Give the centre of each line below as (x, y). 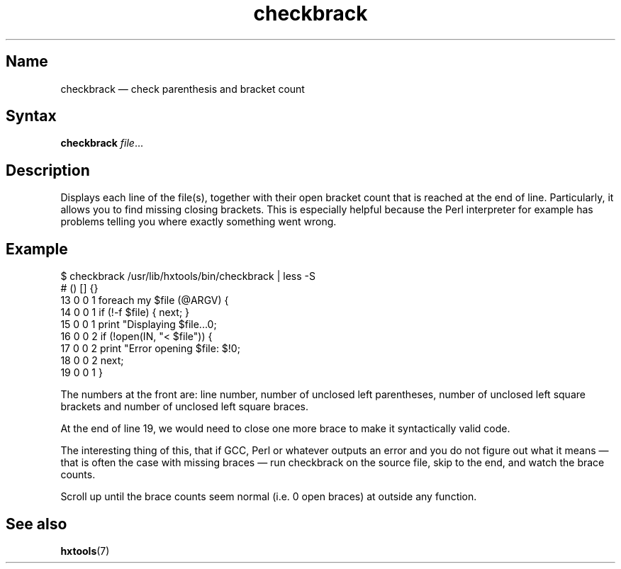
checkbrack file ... (102, 143)
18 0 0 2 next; (92, 361)
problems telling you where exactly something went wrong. (198, 222)
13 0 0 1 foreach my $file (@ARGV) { (145, 300)
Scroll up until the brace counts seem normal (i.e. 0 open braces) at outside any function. (269, 497)
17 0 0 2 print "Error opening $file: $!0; (150, 349)
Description (48, 170)
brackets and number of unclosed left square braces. (185, 407)
